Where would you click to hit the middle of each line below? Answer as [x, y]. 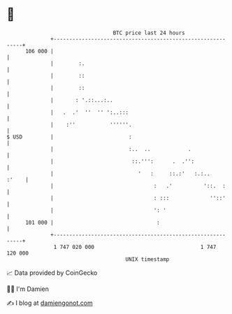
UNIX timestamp [147, 259]
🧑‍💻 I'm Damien [28, 289]
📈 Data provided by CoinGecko [52, 273]
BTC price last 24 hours [149, 33]
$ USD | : [69, 137]
